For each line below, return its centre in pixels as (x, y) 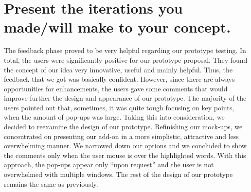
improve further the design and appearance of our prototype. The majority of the (125, 98)
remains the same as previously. (51, 183)
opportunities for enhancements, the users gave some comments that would (116, 88)
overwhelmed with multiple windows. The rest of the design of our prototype (118, 174)
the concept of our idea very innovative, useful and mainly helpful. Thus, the (118, 69)
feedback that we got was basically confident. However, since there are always (119, 79)
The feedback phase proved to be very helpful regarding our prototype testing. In (125, 50)
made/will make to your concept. (117, 27)
